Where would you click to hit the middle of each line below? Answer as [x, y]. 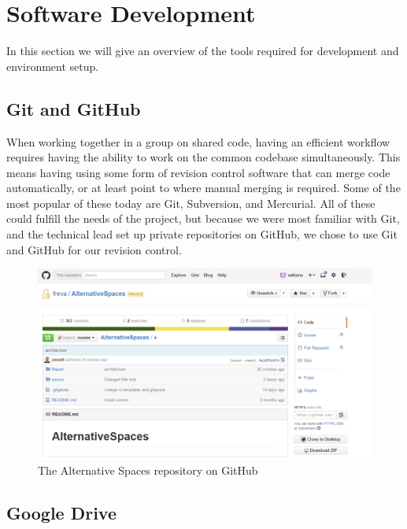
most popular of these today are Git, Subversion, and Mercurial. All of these [191, 203]
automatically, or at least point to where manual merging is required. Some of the [203, 188]
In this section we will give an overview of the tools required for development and [203, 51]
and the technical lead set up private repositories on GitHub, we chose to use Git [202, 234]
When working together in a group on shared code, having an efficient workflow [198, 141]
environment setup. [53, 66]
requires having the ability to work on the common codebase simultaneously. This [203, 157]
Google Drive [62, 512]
